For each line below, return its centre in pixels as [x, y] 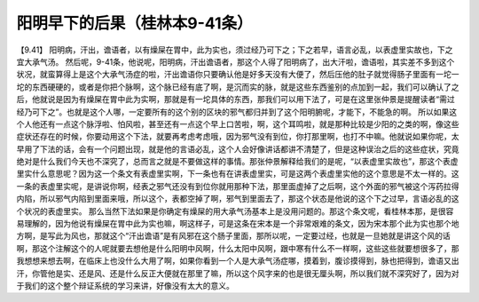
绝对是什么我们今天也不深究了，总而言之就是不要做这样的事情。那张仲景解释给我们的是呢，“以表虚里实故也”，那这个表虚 [237, 162]
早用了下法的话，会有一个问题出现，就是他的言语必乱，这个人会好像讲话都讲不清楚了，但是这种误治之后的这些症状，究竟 [238, 149]
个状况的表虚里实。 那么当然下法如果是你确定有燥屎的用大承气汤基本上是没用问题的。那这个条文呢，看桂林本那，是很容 [235, 211]
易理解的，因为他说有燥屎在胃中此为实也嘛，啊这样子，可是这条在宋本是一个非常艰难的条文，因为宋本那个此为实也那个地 [238, 224]
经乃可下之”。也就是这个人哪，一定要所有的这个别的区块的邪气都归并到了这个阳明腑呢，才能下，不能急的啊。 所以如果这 [237, 112]
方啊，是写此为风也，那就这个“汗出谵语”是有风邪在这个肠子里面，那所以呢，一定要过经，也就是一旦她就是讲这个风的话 [234, 236]
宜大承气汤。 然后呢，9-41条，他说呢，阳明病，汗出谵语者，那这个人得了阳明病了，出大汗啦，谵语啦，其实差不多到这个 [236, 61]
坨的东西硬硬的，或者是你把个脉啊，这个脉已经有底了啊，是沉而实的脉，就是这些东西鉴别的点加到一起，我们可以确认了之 [238, 87]
